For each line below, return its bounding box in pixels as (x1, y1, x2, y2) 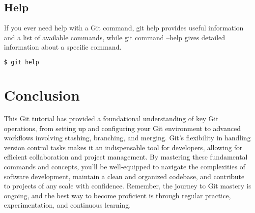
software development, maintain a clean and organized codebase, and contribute (4, 171, 245, 181)
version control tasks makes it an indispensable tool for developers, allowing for (4, 142, 243, 152)
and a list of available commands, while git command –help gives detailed (4, 32, 226, 42)
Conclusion (4, 85, 80, 105)
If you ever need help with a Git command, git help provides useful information (4, 23, 244, 33)
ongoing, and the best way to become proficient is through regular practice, (4, 190, 231, 200)
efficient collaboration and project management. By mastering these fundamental (4, 152, 248, 162)
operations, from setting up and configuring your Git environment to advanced (4, 123, 241, 133)
